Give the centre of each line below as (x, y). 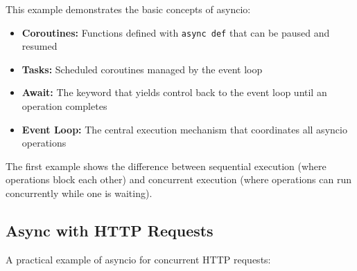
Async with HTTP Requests (110, 230)
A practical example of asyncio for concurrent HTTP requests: (138, 259)
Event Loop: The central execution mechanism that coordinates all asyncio (184, 129)
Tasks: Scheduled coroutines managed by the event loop (142, 69)
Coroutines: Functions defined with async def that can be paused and (176, 32)
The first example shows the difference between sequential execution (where (166, 166)
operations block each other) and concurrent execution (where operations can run (178, 179)
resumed (40, 46)
